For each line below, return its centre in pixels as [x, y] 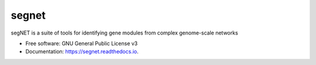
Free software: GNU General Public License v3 [82, 43]
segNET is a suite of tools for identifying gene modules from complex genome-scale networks [124, 33]
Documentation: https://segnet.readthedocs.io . [82, 52]
